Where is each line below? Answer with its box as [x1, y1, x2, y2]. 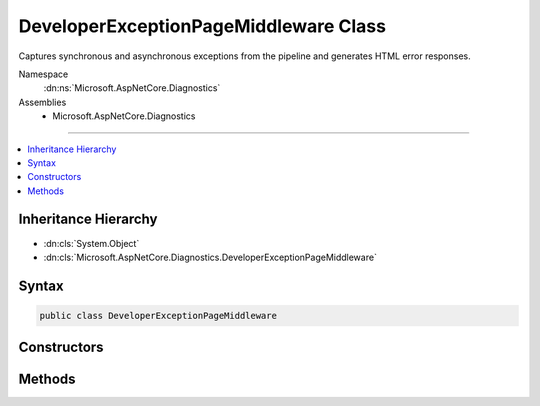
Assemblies [18, 96, 67, 108]
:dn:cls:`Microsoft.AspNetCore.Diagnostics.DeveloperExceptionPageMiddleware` [43, 251, 377, 263]
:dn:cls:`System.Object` [43, 237, 140, 249]
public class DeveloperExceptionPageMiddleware [39, 310, 277, 321]
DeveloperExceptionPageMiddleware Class [18, 15, 387, 37]
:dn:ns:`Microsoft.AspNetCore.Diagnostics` [43, 82, 221, 94]
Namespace [18, 68, 69, 80]
